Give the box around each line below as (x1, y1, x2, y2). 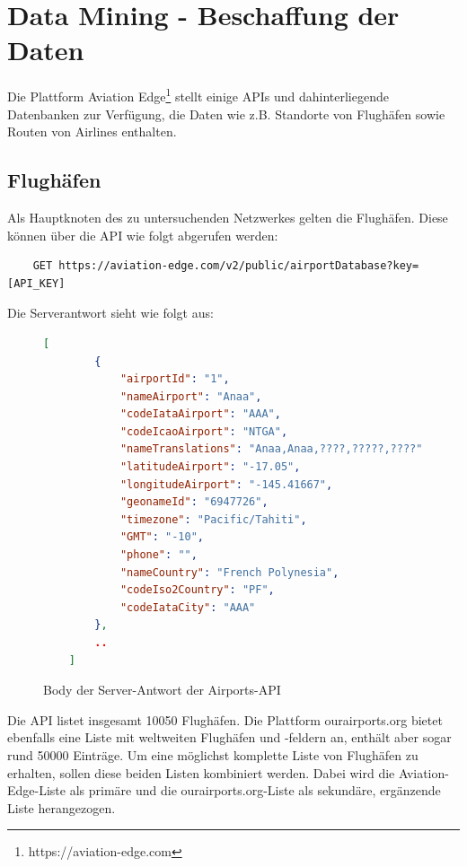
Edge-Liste (7, 781, 66, 800)
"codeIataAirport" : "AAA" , (119, 407, 281, 421)
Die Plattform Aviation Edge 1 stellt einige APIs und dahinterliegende (7, 84, 389, 105)
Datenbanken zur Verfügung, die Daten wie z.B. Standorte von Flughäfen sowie (7, 104, 445, 123)
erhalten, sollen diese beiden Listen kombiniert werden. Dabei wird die (7, 763, 395, 782)
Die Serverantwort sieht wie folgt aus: (7, 303, 214, 322)
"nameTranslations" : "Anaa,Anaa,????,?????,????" (119, 442, 423, 456)
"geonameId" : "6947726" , (119, 495, 269, 509)
